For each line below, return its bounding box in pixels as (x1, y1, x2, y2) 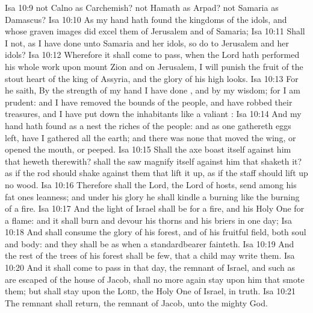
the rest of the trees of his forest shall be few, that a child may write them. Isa (5, 249, 295, 262)
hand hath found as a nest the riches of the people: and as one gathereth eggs (5, 119, 291, 131)
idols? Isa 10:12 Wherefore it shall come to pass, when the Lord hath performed (5, 48, 300, 61)
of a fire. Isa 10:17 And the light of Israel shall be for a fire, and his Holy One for (5, 202, 305, 215)
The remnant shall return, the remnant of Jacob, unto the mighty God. (5, 296, 268, 309)
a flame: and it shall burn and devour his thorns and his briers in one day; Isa (5, 213, 293, 226)
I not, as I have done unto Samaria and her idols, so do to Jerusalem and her (5, 36, 289, 49)
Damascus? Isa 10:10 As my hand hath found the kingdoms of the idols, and (5, 13, 287, 25)
